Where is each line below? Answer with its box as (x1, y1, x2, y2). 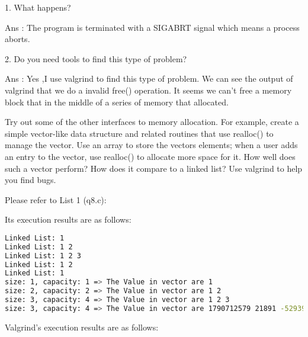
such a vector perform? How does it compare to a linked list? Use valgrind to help (5, 162, 303, 174)
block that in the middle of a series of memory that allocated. (5, 95, 229, 108)
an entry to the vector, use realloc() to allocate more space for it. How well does (5, 150, 296, 162)
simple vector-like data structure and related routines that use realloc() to (5, 127, 274, 139)
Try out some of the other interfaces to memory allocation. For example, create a (5, 115, 299, 128)
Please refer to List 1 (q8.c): (5, 193, 107, 206)
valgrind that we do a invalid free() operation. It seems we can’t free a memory (5, 84, 292, 96)
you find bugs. (5, 174, 56, 186)
